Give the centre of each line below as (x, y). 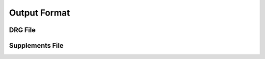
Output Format (40, 13)
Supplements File (36, 46)
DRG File (22, 30)
